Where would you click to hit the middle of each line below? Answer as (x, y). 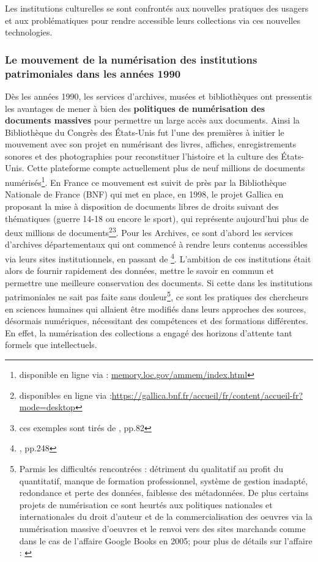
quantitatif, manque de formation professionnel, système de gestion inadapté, (164, 480)
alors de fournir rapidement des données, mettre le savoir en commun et (139, 271)
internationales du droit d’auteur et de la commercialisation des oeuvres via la (166, 516)
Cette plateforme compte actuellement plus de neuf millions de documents (166, 168)
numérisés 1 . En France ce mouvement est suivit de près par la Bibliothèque (146, 181)
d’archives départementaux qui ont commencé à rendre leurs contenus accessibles (156, 244)
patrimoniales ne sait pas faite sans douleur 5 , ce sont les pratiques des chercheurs (157, 296)
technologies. (29, 32)
